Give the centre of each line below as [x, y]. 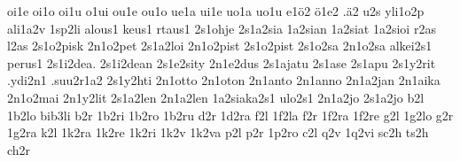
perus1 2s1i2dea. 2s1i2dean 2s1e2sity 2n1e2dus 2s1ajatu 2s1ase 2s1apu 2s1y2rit [222, 62]
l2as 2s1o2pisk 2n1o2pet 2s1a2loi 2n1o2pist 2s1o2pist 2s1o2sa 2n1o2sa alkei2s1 [220, 46]
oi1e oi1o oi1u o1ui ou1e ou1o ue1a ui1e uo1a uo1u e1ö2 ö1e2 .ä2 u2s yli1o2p [216, 11]
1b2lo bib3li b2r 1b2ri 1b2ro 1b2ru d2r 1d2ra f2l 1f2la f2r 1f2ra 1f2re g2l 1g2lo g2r [230, 115]
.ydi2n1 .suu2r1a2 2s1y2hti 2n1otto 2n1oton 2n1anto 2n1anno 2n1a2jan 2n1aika [224, 80]
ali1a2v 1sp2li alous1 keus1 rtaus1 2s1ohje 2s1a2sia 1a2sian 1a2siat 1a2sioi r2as [222, 28]
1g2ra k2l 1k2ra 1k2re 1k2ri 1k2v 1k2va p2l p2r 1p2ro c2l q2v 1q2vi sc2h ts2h [218, 132]
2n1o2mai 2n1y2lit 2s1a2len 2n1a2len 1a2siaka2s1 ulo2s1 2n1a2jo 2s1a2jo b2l [216, 97]
